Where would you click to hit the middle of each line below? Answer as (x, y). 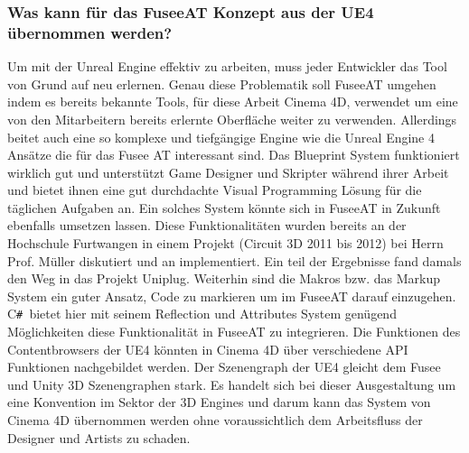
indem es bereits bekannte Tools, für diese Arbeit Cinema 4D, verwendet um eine (233, 102)
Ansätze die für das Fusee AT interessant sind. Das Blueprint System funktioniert (234, 155)
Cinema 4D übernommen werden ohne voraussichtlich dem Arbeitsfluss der (215, 420)
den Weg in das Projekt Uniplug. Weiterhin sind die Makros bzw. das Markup (224, 278)
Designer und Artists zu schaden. (99, 437)
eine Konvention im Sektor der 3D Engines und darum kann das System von (219, 402)
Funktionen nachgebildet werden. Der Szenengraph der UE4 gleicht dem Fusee (224, 367)
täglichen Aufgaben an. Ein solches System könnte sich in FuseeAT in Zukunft (224, 207)
